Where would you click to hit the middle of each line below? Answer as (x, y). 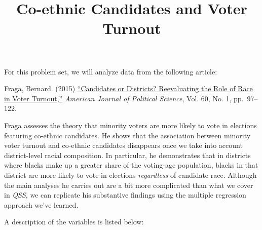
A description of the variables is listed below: (74, 222)
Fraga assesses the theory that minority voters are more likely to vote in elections (130, 125)
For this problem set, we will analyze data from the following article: (111, 71)
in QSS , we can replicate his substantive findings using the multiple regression (125, 195)
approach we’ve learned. (41, 204)
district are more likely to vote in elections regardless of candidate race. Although (130, 175)
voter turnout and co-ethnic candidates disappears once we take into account (123, 145)
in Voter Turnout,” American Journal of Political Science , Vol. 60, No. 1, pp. (124, 98)
